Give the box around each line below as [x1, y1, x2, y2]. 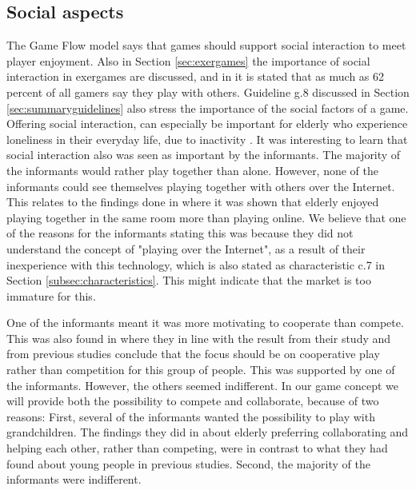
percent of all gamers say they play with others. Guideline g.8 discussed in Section [6, 83, 410, 100]
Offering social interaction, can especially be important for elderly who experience [6, 115, 408, 132]
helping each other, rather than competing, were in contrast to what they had [6, 440, 388, 456]
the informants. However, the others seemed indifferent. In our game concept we [6, 376, 398, 393]
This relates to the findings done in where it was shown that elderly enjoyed [6, 193, 379, 210]
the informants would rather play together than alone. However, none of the [6, 161, 379, 178]
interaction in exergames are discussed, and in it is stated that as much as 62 [6, 68, 385, 85]
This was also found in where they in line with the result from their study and [6, 329, 391, 346]
